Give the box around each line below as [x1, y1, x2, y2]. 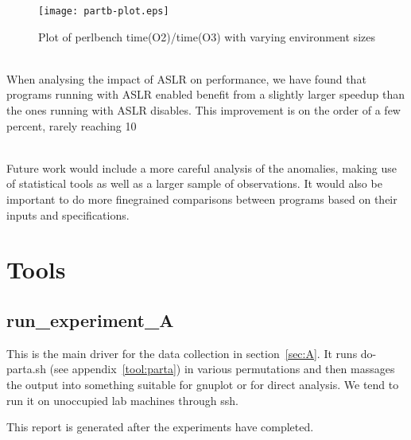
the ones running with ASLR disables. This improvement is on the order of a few [6, 102, 401, 119]
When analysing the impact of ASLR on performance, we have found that [6, 70, 366, 87]
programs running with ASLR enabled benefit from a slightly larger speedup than [6, 86, 405, 103]
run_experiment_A [6, 307, 174, 332]
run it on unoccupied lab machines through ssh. [6, 391, 239, 408]
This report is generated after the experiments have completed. [6, 419, 314, 435]
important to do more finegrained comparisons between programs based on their [6, 191, 397, 207]
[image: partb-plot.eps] [38, 6, 169, 17]
